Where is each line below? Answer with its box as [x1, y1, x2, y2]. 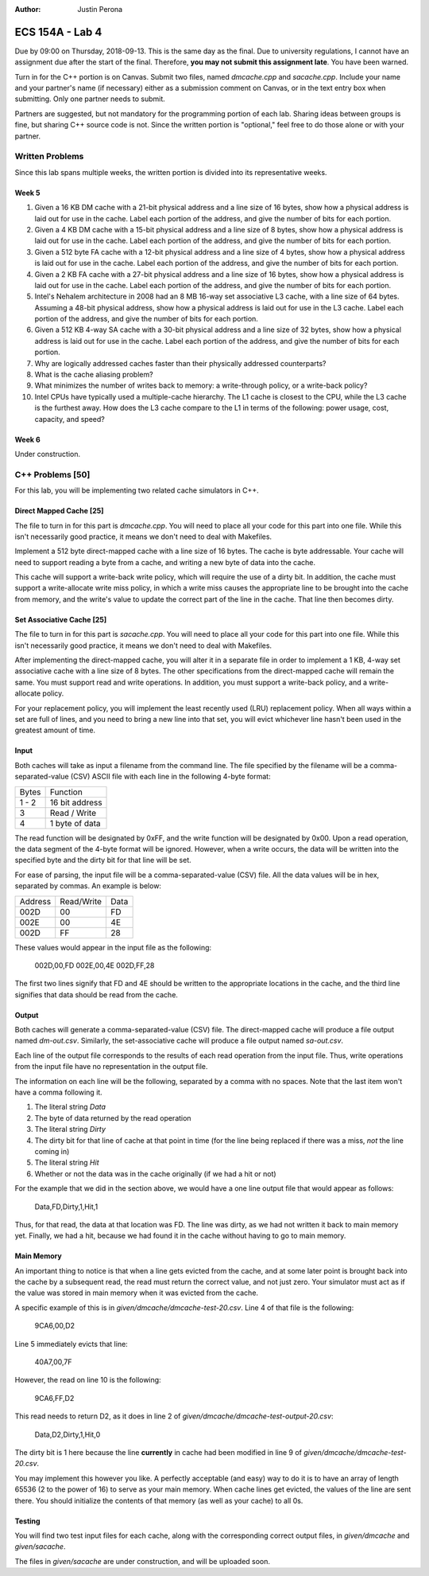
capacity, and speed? [34, 414, 105, 423]
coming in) [34, 1146, 70, 1156]
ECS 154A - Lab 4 [14, 25, 102, 39]
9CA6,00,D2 [34, 1321, 75, 1331]
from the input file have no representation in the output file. [14, 1062, 208, 1071]
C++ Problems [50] [14, 469, 91, 480]
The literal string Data [34, 1102, 106, 1112]
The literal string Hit [34, 1158, 99, 1168]
